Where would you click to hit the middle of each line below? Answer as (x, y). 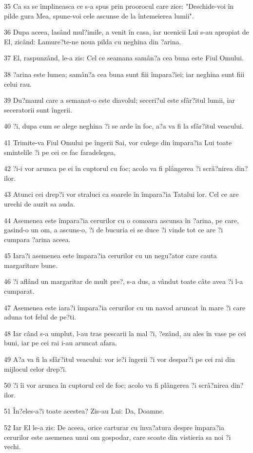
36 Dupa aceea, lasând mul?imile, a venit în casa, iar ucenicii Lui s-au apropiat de (126, 32)
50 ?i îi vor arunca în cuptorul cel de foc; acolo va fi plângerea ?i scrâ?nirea (116, 385)
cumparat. (19, 291)
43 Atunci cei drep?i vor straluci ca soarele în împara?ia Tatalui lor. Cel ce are (121, 194)
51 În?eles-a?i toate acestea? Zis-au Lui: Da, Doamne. (84, 411)
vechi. (12, 446)
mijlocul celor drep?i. (35, 368)
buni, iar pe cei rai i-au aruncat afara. (60, 343)
